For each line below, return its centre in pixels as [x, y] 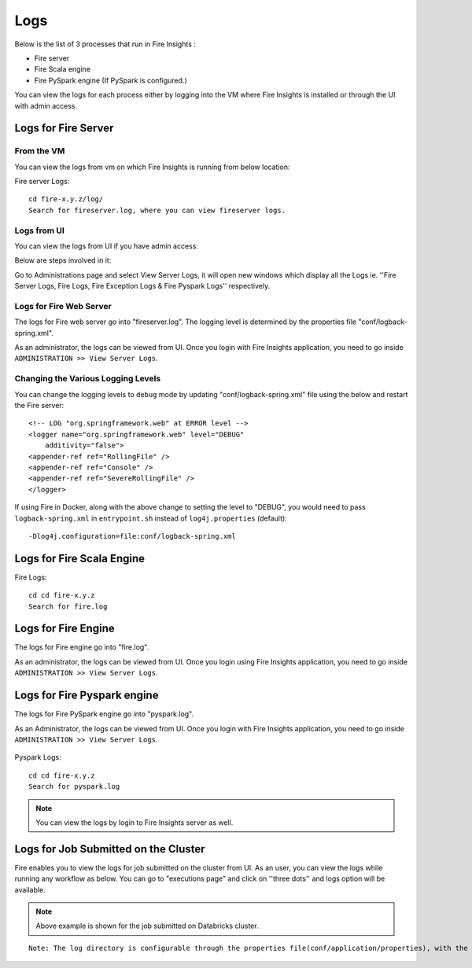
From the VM [40, 151]
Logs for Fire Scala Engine [80, 558]
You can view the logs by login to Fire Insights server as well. [135, 823]
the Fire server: [39, 405]
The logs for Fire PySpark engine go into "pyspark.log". [104, 714]
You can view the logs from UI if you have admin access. [106, 246]
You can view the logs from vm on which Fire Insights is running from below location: [152, 167]
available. [30, 889]
